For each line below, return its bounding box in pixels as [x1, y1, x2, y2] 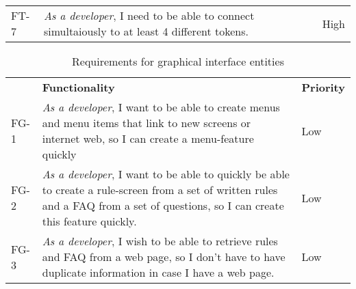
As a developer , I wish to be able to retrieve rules [42, 233, 278, 249]
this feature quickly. [42, 213, 137, 229]
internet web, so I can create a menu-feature [42, 130, 254, 146]
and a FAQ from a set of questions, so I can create [42, 197, 284, 213]
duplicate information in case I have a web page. [42, 264, 275, 280]
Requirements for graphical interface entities [72, 53, 284, 69]
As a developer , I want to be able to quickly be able [42, 166, 290, 182]
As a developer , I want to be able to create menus [42, 99, 280, 115]
